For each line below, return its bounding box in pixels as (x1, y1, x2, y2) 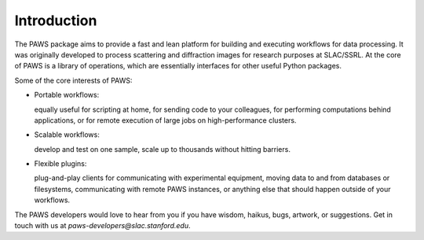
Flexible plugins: (34, 159, 87, 168)
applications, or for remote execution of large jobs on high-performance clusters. (34, 115, 297, 125)
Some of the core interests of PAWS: (14, 76, 133, 85)
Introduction (14, 12, 97, 29)
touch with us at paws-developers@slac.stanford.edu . (14, 221, 191, 231)
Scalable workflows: (34, 130, 100, 139)
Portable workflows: (34, 90, 100, 100)
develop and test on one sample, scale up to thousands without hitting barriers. (34, 144, 291, 153)
